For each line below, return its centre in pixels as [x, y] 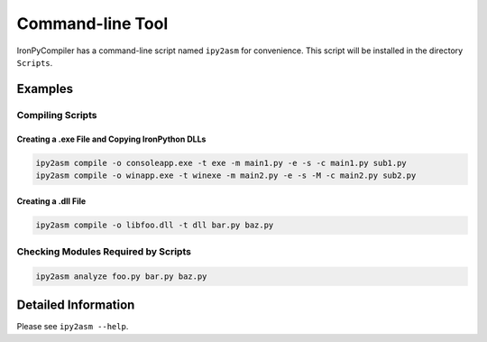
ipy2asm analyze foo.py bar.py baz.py [121, 276]
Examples [45, 89]
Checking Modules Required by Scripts [104, 251]
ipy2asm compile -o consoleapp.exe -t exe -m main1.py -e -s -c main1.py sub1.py [221, 163]
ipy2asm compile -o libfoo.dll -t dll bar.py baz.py [155, 225]
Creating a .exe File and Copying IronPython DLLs [111, 139]
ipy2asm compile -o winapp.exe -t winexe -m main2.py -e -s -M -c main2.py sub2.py [226, 175]
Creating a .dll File [51, 201]
